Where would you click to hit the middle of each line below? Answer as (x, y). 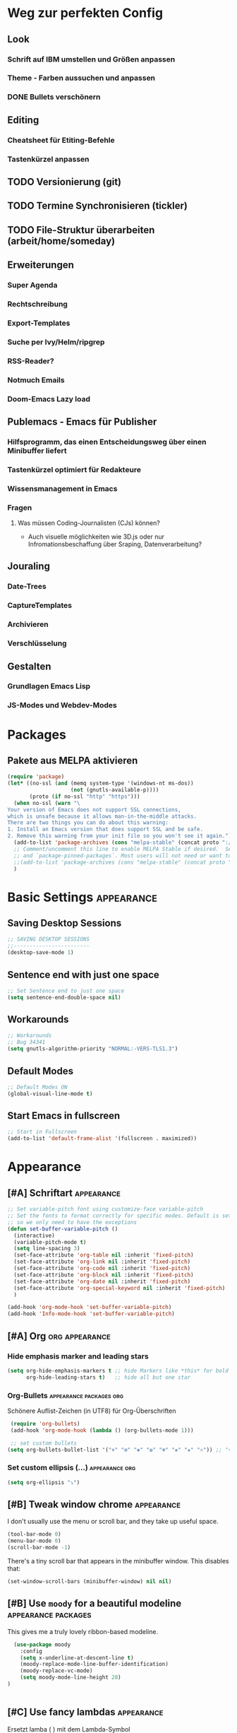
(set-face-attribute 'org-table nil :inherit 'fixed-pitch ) (104, 1255)
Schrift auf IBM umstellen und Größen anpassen (91, 59)
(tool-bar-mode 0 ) (34, 1534)
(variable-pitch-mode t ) (50, 1242)
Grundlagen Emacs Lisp (49, 686)
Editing (23, 120)
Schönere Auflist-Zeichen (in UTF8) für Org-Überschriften (92, 1411)
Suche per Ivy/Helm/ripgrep (56, 342)
